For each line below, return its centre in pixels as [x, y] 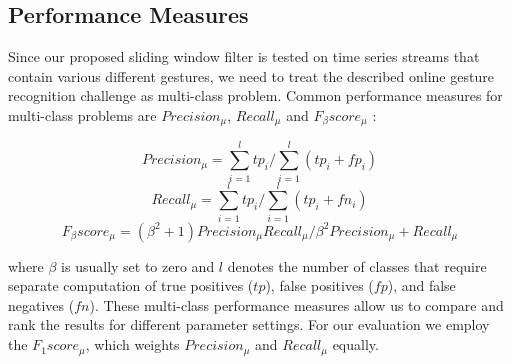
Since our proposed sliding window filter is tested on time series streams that [244, 56]
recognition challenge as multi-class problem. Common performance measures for [255, 95]
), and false [421, 285]
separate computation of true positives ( [131, 285]
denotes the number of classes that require [357, 265]
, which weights [132, 344]
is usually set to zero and [138, 265]
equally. [355, 344]
